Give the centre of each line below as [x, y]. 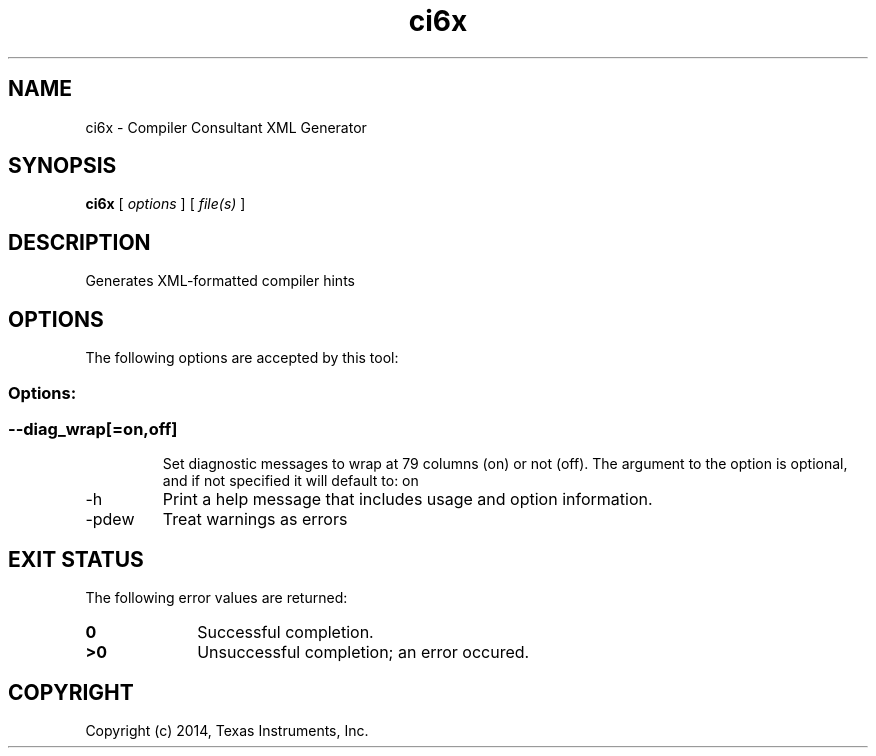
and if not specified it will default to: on [290, 481]
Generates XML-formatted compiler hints [220, 281]
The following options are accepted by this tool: [242, 358]
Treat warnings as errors [255, 519]
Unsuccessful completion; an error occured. [363, 652]
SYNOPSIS [62, 166]
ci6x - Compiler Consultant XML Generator [226, 127]
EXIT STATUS [76, 559]
